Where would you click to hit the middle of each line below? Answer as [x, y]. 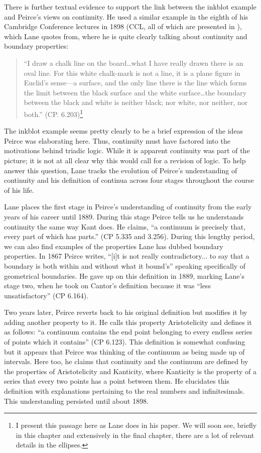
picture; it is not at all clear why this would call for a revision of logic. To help [125, 160]
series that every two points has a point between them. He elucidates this [117, 381]
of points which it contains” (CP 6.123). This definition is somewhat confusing [125, 342]
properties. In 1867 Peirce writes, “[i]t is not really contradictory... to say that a [127, 256]
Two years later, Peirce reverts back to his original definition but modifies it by [126, 312]
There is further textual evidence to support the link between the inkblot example [130, 7]
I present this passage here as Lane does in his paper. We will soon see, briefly [136, 425]
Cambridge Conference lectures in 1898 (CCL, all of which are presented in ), [123, 26]
